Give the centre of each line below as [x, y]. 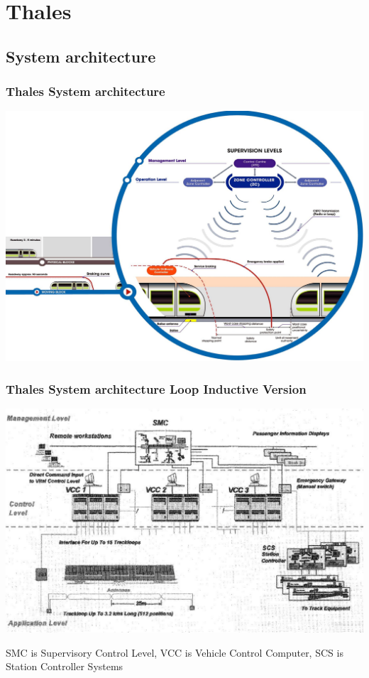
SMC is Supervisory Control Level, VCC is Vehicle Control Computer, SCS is [175, 652]
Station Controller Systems [65, 666]
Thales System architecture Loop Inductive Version [156, 388]
